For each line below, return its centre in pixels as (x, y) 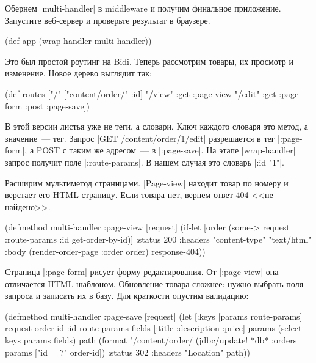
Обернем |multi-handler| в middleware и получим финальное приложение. (143, 8)
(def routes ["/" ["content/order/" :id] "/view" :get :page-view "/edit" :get (141, 93)
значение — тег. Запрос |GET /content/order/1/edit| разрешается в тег (140, 138)
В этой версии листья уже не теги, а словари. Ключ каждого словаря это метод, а (157, 126)
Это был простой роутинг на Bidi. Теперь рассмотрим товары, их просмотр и (149, 61)
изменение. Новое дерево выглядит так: (78, 73)
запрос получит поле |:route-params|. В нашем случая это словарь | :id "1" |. (145, 162)
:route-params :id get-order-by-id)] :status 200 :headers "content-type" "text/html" (158, 239)
